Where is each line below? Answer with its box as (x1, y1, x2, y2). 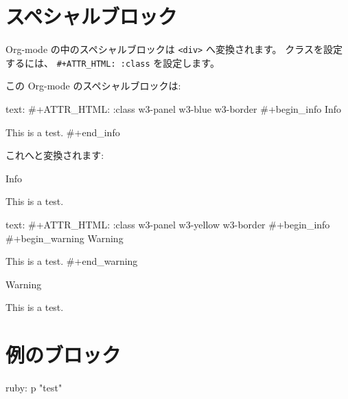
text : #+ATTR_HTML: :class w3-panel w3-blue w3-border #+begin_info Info (5, 102, 342, 116)
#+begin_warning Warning (5, 230, 124, 245)
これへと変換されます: (5, 148, 104, 162)
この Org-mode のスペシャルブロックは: (5, 78, 181, 93)
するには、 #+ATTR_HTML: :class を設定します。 (5, 55, 220, 69)
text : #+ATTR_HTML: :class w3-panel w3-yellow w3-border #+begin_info (5, 217, 330, 231)
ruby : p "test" (5, 380, 62, 395)
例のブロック (5, 341, 121, 369)
